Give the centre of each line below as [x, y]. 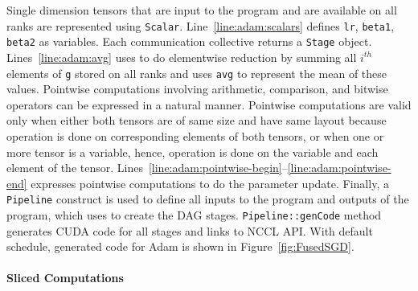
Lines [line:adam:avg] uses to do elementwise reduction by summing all [182, 57]
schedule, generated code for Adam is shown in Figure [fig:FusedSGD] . [180, 246]
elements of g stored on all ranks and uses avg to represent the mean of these [197, 73]
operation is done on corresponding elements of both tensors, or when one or [195, 135]
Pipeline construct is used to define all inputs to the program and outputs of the [208, 199]
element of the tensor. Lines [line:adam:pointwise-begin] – [147, 168]
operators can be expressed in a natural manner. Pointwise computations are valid [209, 104]
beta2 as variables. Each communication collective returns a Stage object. [189, 41]
